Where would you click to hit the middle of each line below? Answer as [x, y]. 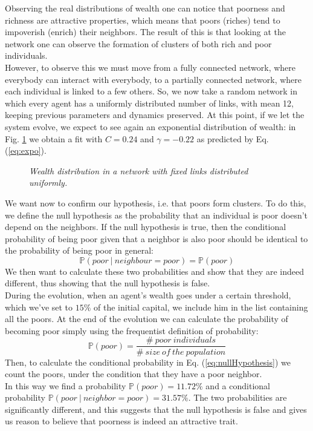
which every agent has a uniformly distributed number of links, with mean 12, [149, 103]
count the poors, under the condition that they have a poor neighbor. [134, 374]
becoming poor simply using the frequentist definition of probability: [132, 330]
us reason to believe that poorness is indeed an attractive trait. [121, 421]
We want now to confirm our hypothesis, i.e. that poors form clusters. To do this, [156, 202]
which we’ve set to [39, 307]
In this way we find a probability [66, 385]
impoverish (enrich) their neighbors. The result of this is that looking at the [145, 32]
